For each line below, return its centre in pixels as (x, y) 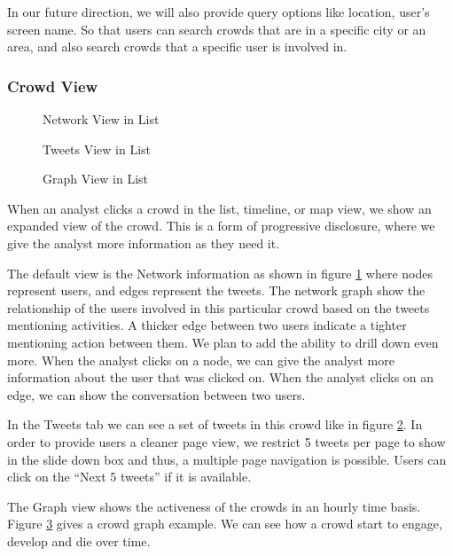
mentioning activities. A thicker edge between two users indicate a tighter (207, 325)
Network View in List (101, 119)
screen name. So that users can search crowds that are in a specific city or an (217, 29)
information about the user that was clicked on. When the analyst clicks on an (221, 377)
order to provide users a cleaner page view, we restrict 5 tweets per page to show (226, 441)
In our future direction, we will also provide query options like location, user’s (219, 12)
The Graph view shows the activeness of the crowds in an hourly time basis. (214, 506)
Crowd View (53, 86)
